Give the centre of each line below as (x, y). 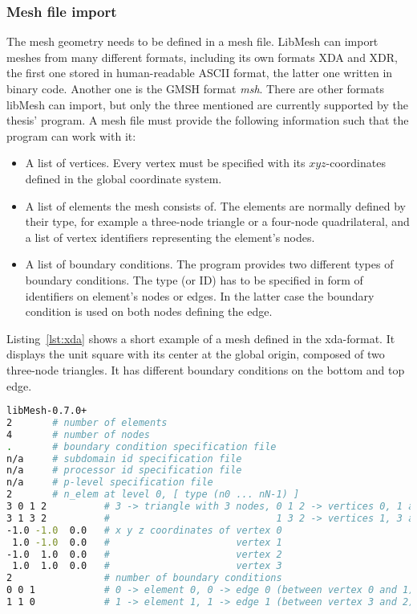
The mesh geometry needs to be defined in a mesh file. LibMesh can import (192, 41)
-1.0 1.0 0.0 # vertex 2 (144, 554)
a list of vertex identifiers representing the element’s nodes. (170, 237)
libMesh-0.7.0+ (47, 411)
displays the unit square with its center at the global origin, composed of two (196, 354)
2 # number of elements (87, 422)
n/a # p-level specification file (110, 483)
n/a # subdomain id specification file (124, 458)
